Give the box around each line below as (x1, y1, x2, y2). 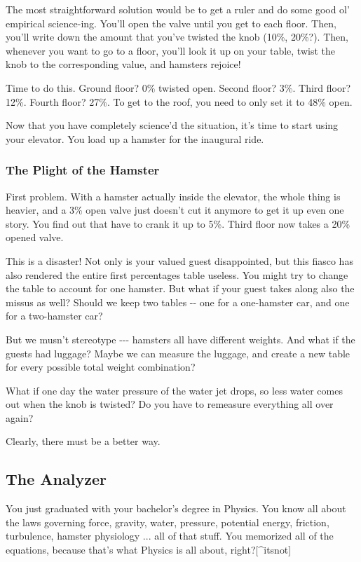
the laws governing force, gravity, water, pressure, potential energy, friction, (6, 514, 329, 529)
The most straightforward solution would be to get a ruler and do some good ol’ (6, 2, 350, 16)
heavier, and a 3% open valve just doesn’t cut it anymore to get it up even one (6, 203, 344, 217)
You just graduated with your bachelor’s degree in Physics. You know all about (6, 501, 346, 516)
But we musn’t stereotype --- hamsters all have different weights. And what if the (6, 331, 355, 346)
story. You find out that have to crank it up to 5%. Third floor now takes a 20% (6, 216, 350, 231)
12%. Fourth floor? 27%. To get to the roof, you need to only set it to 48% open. (6, 94, 353, 109)
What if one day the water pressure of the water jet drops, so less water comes (6, 383, 343, 397)
